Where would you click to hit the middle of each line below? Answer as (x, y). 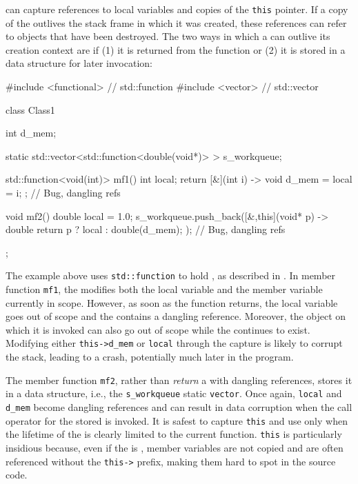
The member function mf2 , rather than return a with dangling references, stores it (179, 380)
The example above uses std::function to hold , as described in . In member (171, 275)
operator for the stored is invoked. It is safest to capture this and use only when (177, 420)
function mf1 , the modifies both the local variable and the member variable (164, 289)
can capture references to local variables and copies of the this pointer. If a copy (177, 9)
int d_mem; (31, 133)
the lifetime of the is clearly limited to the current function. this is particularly (174, 434)
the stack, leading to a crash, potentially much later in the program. (150, 357)
